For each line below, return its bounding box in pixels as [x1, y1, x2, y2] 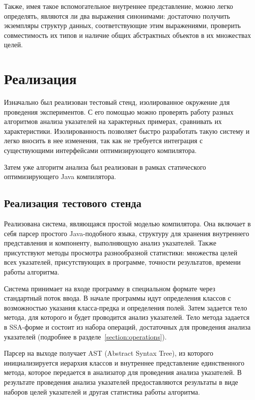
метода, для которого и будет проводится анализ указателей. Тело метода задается [4, 312, 250, 322]
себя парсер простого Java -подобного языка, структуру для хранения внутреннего [4, 228, 249, 238]
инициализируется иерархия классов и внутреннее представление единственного [4, 357, 245, 368]
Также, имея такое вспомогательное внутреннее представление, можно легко [4, 1, 233, 11]
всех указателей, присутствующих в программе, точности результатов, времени [4, 257, 241, 267]
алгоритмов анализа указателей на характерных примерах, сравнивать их [4, 116, 222, 126]
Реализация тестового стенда [4, 195, 142, 211]
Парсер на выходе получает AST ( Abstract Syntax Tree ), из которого [4, 348, 213, 358]
